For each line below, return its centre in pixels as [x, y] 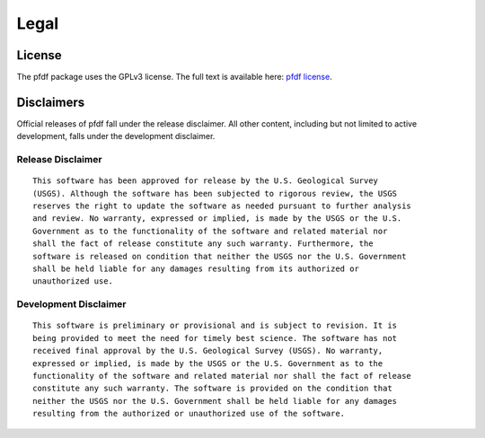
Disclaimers [51, 102]
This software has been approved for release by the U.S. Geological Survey [206, 181]
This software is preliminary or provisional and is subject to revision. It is [215, 326]
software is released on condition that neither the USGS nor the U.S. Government [220, 256]
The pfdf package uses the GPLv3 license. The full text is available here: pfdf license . [174, 77]
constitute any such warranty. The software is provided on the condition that [212, 389]
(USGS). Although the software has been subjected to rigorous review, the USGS [215, 193]
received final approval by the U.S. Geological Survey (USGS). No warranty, [208, 351]
